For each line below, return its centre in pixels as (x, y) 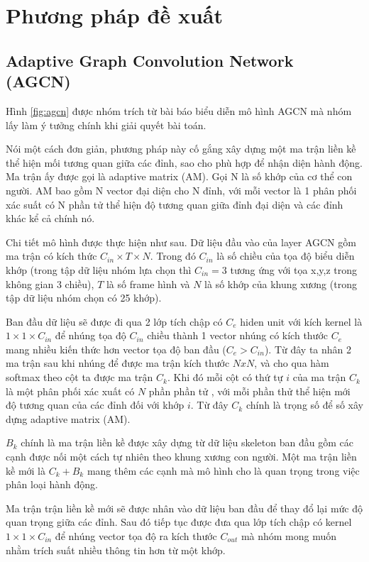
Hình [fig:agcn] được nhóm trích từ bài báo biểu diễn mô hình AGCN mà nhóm (179, 110)
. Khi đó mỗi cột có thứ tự (225, 377)
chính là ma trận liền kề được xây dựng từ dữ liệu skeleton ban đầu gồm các (187, 442)
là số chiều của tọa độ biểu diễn (286, 256)
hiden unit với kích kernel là (301, 321)
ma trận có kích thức (51, 256)
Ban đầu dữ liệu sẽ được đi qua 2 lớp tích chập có (114, 321)
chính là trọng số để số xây (304, 405)
